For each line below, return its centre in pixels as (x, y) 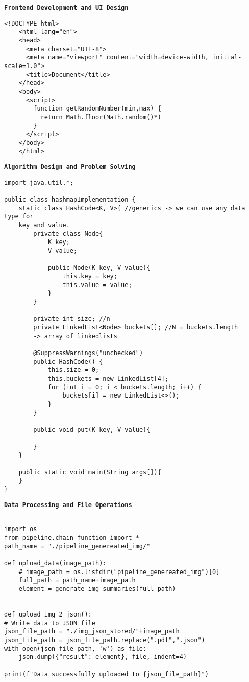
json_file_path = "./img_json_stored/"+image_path (92, 632)
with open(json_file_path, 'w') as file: (76, 648)
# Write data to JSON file (50, 623)
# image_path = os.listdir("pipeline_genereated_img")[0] (119, 572)
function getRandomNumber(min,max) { (97, 109)
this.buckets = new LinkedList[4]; (108, 378)
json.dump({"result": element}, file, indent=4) (103, 657)
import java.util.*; (39, 182)
